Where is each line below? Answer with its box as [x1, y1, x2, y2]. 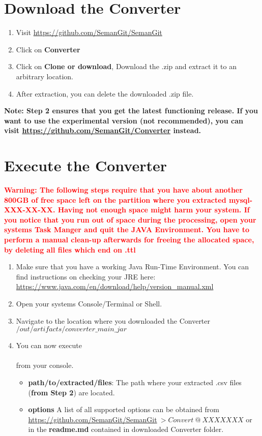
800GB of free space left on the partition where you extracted [4, 194, 226, 205]
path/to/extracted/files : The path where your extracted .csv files [28, 377, 242, 387]
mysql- [228, 194, 253, 205]
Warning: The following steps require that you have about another [4, 184, 243, 195]
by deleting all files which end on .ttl [4, 244, 136, 255]
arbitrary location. [16, 71, 73, 81]
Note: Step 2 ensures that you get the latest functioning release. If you [4, 105, 258, 116]
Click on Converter [16, 44, 80, 54]
